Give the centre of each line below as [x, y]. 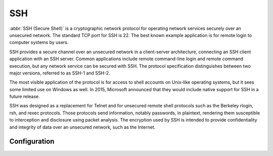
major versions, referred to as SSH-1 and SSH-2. [60, 73]
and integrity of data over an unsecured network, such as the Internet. [82, 127]
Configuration [32, 142]
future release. [25, 97]
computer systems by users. [39, 43]
